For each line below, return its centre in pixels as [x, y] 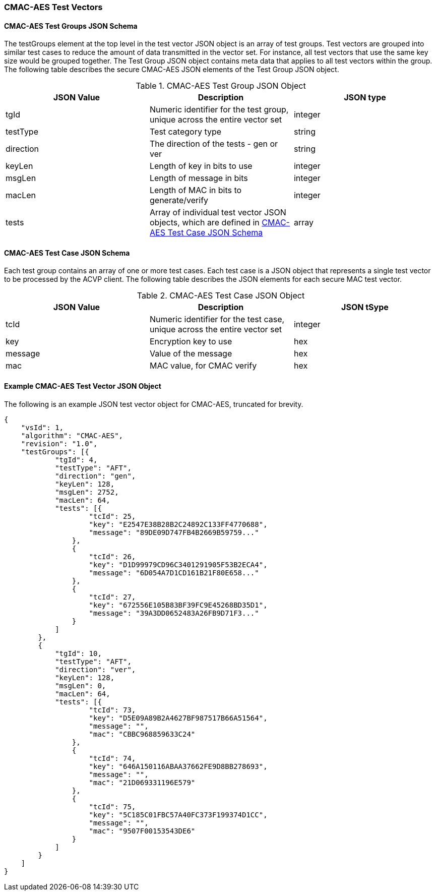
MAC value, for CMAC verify [203, 366]
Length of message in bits [199, 178]
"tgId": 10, [78, 653]
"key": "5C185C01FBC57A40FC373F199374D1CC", [178, 815]
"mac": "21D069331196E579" [142, 782]
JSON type [365, 98]
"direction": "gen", [96, 476]
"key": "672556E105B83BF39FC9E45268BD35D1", [178, 605]
